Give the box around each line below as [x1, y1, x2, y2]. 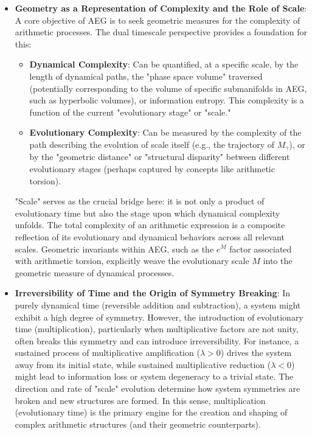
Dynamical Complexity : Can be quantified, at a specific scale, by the [29, 58, 299, 71]
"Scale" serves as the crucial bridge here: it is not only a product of [15, 195, 265, 207]
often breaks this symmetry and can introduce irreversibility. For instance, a [15, 334, 299, 347]
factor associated [229, 242, 292, 255]
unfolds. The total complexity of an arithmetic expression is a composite [15, 218, 285, 231]
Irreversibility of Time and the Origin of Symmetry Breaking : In [15, 287, 291, 299]
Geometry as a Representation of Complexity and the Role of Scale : [15, 2, 307, 14]
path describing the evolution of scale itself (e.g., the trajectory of [29, 137, 275, 150]
